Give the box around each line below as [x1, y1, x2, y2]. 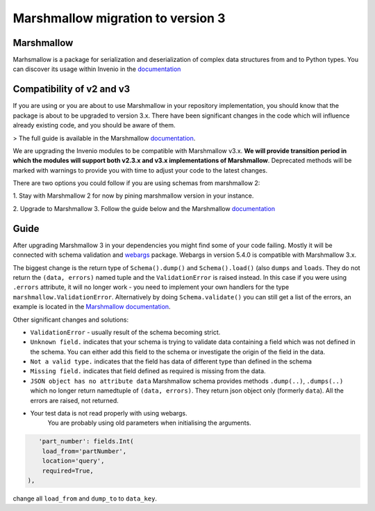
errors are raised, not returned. [30, 396, 119, 404]
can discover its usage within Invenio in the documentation [12, 65, 181, 73]
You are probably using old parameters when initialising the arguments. [47, 418, 251, 427]
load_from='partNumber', [42, 447, 127, 455]
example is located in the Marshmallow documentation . [12, 303, 171, 311]
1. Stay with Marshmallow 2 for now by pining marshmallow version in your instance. [12, 191, 254, 200]
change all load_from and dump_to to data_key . [12, 494, 158, 503]
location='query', [42, 457, 105, 465]
